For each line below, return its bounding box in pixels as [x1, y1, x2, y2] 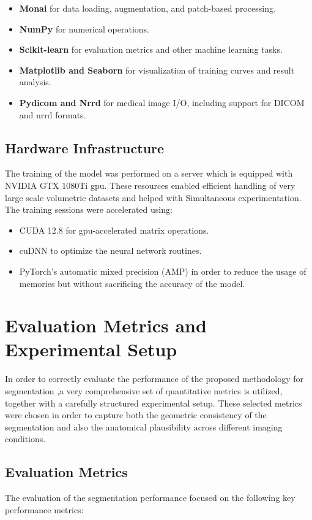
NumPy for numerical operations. [19, 22, 149, 35]
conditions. [5, 432, 46, 445]
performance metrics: [5, 503, 84, 516]
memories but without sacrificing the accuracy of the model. [19, 277, 245, 289]
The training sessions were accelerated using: [5, 203, 173, 216]
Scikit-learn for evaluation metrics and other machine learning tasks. [19, 43, 283, 56]
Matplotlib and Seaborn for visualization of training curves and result [19, 63, 295, 76]
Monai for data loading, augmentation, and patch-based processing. [19, 2, 276, 14]
